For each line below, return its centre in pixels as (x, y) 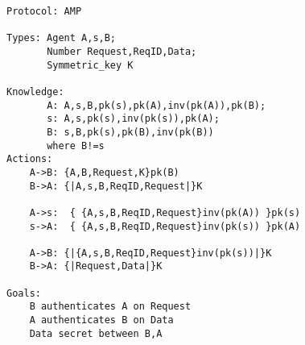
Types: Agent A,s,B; (62, 38)
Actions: (30, 159)
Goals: (24, 293)
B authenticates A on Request (110, 307)
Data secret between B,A (96, 333)
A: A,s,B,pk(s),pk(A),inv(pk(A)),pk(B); (157, 105)
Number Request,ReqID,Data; (122, 51)
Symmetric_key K (90, 65)
